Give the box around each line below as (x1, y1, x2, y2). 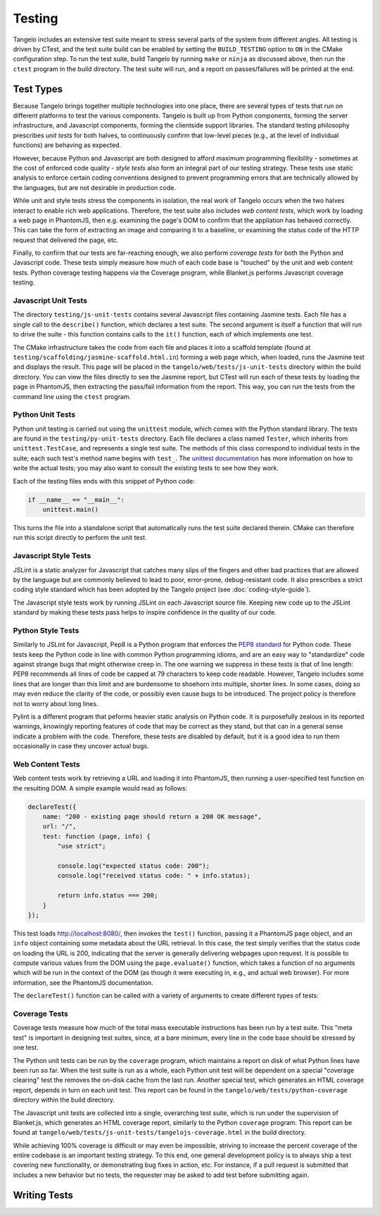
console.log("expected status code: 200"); (57, 862, 210, 869)
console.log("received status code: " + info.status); (57, 871, 251, 880)
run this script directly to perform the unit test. (13, 534, 147, 542)
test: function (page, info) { (42, 832, 151, 841)
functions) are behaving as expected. (13, 141, 122, 149)
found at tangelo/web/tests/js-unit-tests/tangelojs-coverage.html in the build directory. (13, 1128, 306, 1137)
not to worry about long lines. (13, 699, 99, 707)
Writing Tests (13, 1189, 74, 1201)
